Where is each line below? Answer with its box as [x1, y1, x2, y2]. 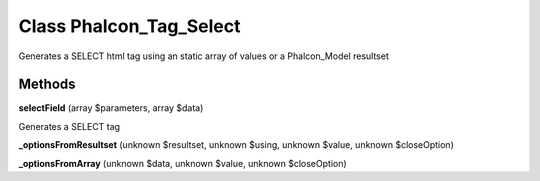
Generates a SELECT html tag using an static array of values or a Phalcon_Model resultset [18, 50, 389, 62]
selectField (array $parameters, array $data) [18, 102, 204, 114]
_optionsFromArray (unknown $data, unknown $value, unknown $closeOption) [18, 157, 347, 169]
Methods [18, 76, 76, 93]
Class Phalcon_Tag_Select [18, 15, 241, 37]
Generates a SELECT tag [18, 120, 120, 132]
